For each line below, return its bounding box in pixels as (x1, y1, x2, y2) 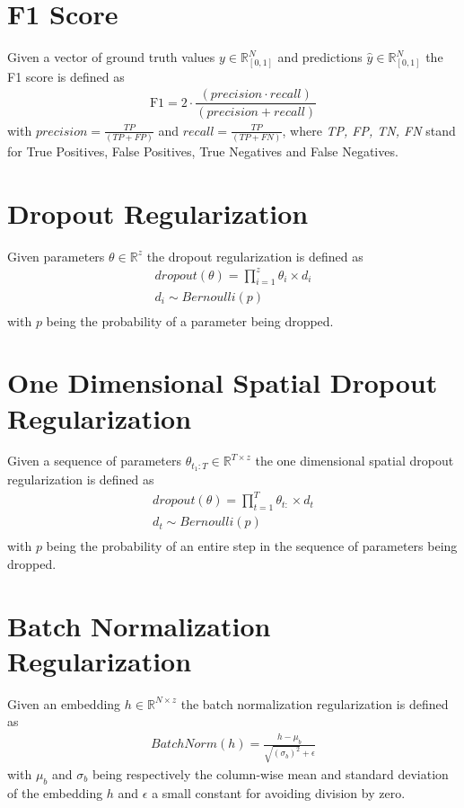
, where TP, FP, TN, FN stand (282, 120, 456, 139)
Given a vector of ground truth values (7, 48, 215, 67)
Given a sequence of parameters (7, 451, 181, 470)
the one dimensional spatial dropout (255, 451, 454, 470)
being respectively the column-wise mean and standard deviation (92, 765, 449, 783)
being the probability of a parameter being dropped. (46, 311, 334, 330)
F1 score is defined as (7, 67, 125, 85)
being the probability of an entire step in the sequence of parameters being (46, 537, 458, 555)
